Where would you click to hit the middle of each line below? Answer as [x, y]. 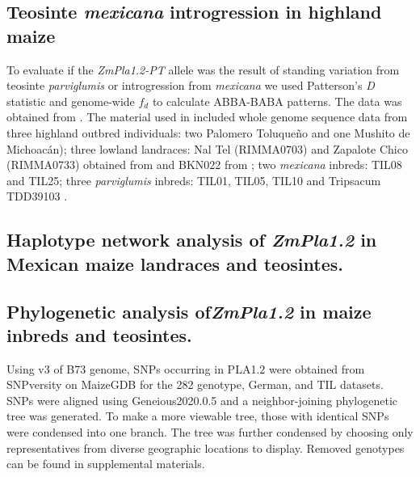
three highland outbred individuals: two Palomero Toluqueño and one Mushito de [208, 132]
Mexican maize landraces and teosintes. [175, 263]
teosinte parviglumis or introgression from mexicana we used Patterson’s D [191, 85]
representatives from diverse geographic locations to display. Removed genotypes [206, 447]
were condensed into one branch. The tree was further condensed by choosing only [210, 432]
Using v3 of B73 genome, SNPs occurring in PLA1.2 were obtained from [186, 368]
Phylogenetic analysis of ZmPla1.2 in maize [189, 311]
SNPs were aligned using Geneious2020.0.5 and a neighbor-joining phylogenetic [202, 400]
